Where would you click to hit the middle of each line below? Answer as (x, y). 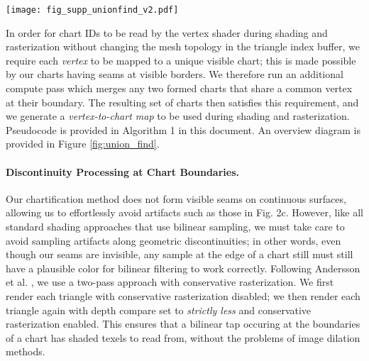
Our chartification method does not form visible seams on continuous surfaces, (176, 198)
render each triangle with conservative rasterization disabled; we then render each (183, 295)
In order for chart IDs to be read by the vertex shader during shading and (167, 32)
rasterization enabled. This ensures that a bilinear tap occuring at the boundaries (183, 324)
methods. (26, 351)
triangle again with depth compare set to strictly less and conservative (159, 310)
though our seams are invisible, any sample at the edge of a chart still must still (180, 254)
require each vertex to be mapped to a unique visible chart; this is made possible (181, 60)
